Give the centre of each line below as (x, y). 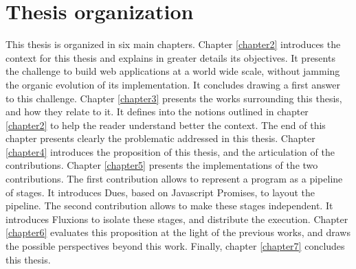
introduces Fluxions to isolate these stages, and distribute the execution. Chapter (177, 219)
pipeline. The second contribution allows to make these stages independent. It (169, 206)
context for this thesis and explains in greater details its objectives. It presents (170, 57)
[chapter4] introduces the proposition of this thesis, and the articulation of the (170, 151)
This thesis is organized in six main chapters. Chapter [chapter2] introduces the (173, 44)
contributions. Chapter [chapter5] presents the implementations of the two (162, 165)
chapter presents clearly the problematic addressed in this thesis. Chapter (160, 138)
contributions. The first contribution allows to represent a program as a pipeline (174, 179)
